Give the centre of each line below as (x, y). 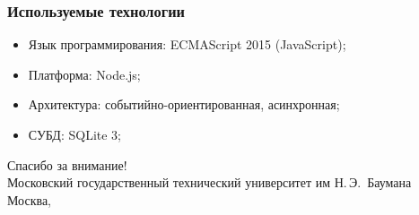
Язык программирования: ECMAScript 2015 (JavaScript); (187, 44)
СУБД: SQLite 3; (75, 134)
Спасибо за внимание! (67, 164)
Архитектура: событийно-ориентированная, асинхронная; (184, 104)
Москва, (29, 199)
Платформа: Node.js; (84, 74)
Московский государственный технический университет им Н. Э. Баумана (209, 182)
